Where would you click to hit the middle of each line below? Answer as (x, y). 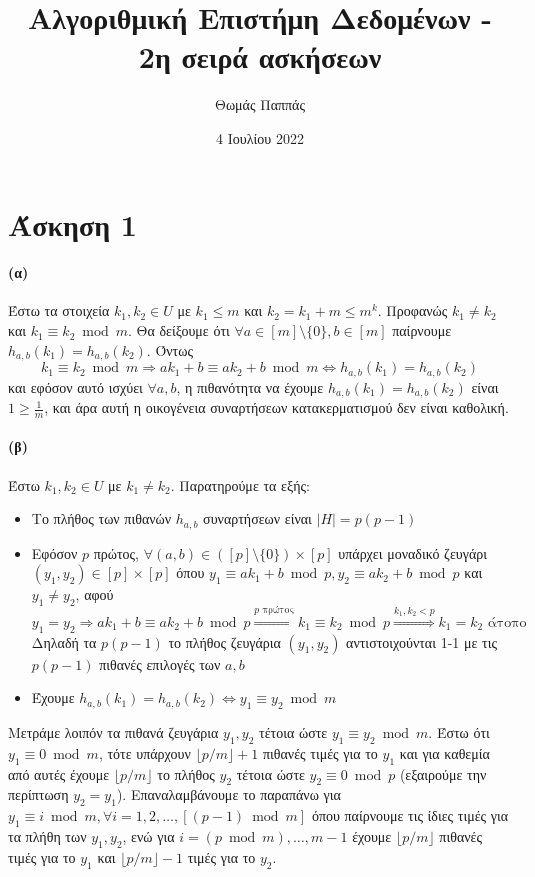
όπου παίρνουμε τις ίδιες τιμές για (410, 815)
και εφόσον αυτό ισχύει (75, 386)
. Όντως (170, 349)
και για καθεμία (444, 752)
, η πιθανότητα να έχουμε (250, 386)
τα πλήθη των (47, 836)
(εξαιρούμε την (443, 773)
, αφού (94, 594)
